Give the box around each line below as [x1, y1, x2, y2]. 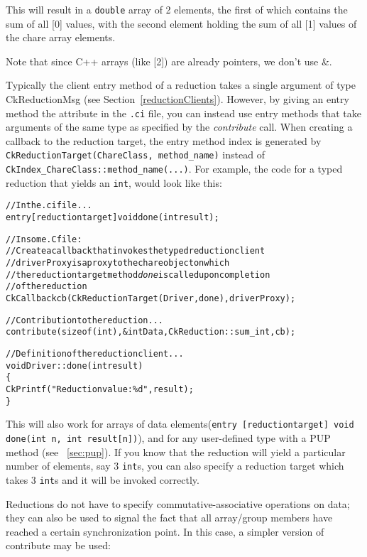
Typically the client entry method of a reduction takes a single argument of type [6, 77, 356, 92]
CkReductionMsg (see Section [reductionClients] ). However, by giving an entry [6, 92, 349, 107]
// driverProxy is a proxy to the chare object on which [6, 258, 230, 269]
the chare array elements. [6, 30, 116, 45]
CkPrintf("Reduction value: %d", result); [6, 384, 194, 394]
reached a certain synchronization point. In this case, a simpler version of [6, 524, 324, 539]
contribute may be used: [6, 538, 111, 553]
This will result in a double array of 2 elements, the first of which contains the [6, 2, 348, 16]
